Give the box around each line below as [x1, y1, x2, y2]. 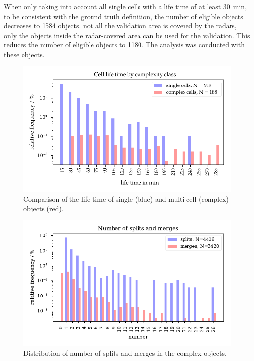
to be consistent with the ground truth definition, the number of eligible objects [4, 11, 243, 21]
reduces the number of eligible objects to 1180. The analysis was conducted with [4, 40, 245, 50]
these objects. [4, 49, 45, 59]
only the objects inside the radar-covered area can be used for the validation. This [4, 30, 250, 40]
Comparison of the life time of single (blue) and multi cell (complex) [23, 193, 229, 204]
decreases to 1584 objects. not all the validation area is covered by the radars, [4, 21, 237, 31]
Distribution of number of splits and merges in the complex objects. [23, 347, 227, 358]
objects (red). [23, 203, 64, 213]
